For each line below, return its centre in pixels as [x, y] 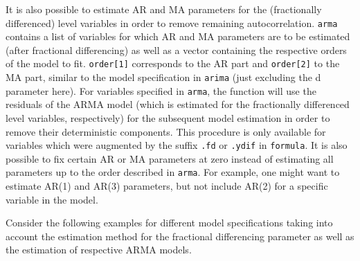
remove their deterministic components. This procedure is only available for [166, 131]
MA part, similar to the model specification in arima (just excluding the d [163, 77]
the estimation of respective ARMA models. [99, 250]
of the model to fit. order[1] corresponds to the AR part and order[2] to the [173, 63]
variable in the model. [52, 199]
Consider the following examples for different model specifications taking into [169, 223]
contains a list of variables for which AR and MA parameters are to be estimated [178, 36]
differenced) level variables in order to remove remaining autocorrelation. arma [172, 22]
